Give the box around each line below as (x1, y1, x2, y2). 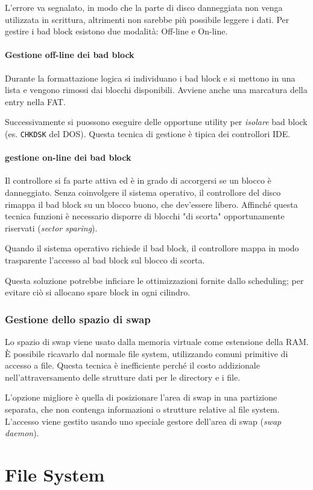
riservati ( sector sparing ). (5, 221, 98, 234)
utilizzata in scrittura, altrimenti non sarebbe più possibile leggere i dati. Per (5, 13, 289, 25)
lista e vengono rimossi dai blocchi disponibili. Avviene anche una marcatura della (5, 83, 308, 96)
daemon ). (5, 427, 39, 439)
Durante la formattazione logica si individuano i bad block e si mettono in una (5, 71, 296, 84)
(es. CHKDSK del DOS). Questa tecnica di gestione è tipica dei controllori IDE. (5, 127, 291, 140)
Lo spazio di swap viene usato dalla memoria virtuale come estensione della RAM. (5, 335, 309, 347)
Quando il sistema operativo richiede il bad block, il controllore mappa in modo (5, 242, 299, 254)
